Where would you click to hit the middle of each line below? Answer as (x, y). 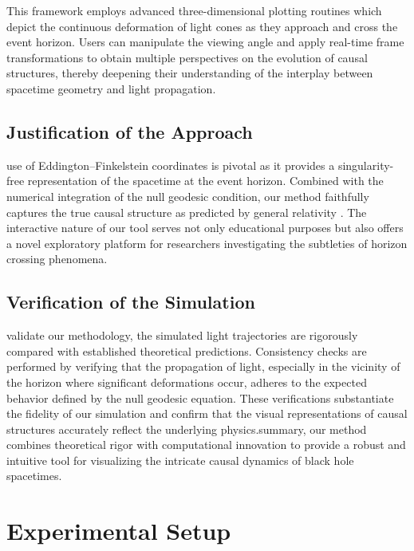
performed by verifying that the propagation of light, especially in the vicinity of (203, 366)
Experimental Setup (119, 531)
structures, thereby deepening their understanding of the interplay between (190, 73)
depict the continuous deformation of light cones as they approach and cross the (202, 26)
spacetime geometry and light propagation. (111, 88)
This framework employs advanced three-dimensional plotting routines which (194, 10)
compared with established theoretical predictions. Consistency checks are (187, 350)
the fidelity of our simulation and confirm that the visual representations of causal (207, 413)
